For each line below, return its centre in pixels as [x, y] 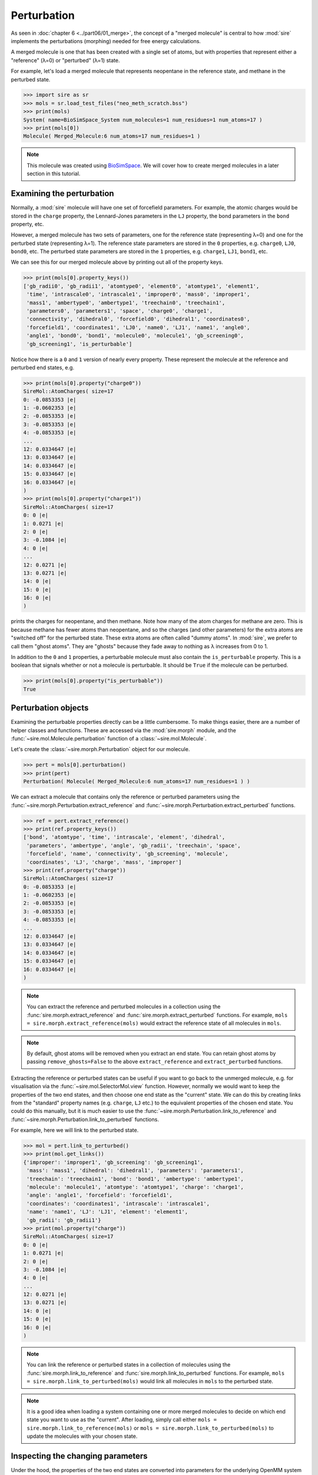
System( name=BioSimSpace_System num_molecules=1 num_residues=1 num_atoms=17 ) [143, 120]
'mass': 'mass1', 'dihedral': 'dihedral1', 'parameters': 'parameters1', [135, 1171]
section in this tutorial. [54, 173]
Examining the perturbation [62, 194]
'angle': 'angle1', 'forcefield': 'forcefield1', [100, 1195]
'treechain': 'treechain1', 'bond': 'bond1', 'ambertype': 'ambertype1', [135, 1179]
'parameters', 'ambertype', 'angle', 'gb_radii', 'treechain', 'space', [134, 845]
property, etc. [27, 224]
